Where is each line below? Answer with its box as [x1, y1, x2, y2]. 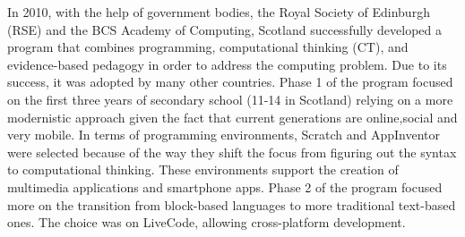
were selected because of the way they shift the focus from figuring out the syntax [7, 142, 457, 161]
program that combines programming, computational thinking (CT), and [7, 38, 409, 56]
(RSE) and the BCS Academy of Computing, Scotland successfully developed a [7, 20, 442, 38]
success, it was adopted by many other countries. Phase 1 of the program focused [7, 72, 453, 91]
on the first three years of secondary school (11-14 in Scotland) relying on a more [7, 89, 453, 108]
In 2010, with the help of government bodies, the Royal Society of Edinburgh [7, 3, 430, 21]
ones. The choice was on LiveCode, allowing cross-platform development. [7, 213, 406, 232]
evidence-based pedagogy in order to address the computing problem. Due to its [7, 55, 447, 73]
